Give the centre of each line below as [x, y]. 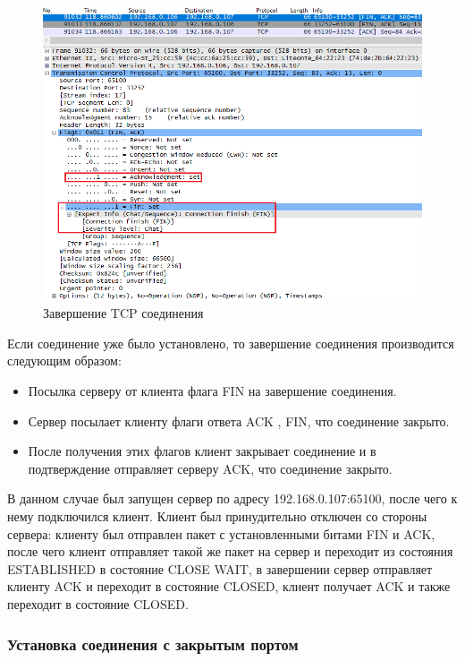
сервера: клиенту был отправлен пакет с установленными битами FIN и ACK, [221, 533]
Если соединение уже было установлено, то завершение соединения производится [231, 343]
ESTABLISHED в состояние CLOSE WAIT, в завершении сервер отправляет [220, 568]
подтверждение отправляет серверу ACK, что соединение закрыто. [210, 468]
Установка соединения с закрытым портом [153, 644]
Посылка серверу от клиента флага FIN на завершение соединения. [212, 391]
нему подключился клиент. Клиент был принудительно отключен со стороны [217, 516]
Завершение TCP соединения [123, 313]
